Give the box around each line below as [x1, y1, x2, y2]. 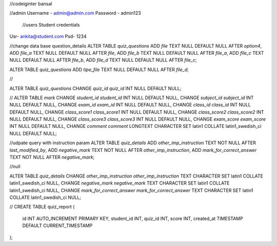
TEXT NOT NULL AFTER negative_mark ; [9, 154, 95, 161]
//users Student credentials [22, 21, 80, 28]
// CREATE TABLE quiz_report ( [9, 204, 75, 210]
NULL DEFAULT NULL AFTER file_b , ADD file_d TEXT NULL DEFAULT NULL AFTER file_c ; [9, 57, 197, 63]
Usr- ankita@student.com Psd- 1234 [9, 33, 87, 39]
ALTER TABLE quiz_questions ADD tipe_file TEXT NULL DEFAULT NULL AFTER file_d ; [9, 66, 189, 73]
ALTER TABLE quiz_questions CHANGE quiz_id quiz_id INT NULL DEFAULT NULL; [9, 85, 182, 92]
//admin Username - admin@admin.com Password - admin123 [9, 10, 141, 16]
